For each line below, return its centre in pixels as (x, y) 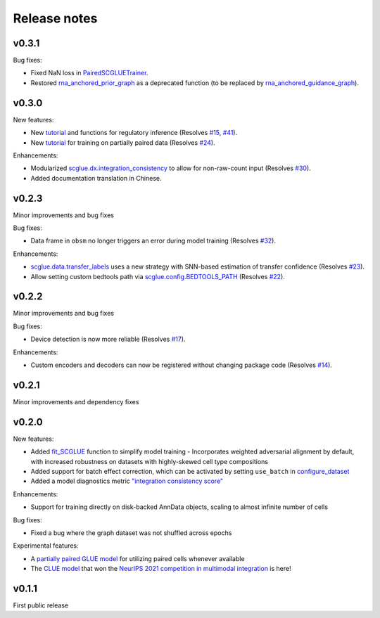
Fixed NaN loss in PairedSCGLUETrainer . (89, 73)
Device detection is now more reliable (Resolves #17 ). (108, 339)
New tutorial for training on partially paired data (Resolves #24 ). (123, 142)
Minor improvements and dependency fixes (76, 401)
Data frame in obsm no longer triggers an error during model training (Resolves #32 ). (153, 241)
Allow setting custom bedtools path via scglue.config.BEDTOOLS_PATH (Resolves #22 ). (158, 276)
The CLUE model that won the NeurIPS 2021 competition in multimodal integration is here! (161, 569)
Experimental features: (46, 546)
